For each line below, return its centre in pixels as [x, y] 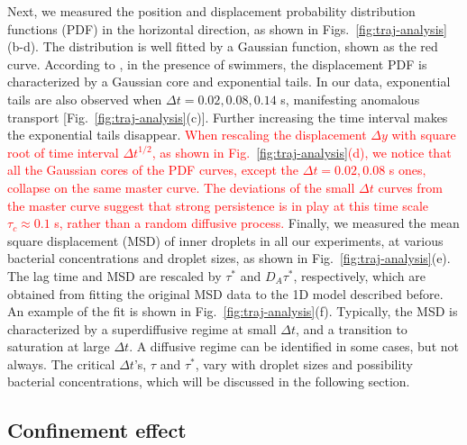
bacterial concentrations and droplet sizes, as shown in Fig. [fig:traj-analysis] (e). [229, 258]
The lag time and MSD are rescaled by [114, 275]
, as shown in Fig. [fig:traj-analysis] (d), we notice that [302, 152]
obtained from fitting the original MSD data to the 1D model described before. [225, 293]
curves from [410, 187]
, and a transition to [352, 328]
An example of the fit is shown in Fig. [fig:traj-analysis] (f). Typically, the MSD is [233, 311]
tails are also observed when [85, 99]
